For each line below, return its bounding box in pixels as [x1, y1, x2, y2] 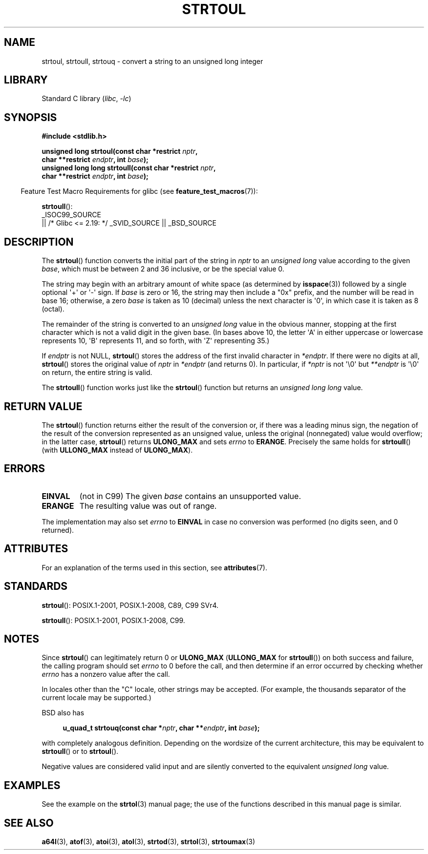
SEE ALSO [4, 816, 54, 829]
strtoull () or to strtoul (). [42, 747, 119, 756]
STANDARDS [4, 580, 68, 593]
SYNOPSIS [4, 111, 57, 124]
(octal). [42, 305, 64, 313]
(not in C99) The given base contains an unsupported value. [79, 491, 301, 501]
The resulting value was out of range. [79, 500, 217, 511]
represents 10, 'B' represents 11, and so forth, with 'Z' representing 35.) [42, 336, 270, 345]
